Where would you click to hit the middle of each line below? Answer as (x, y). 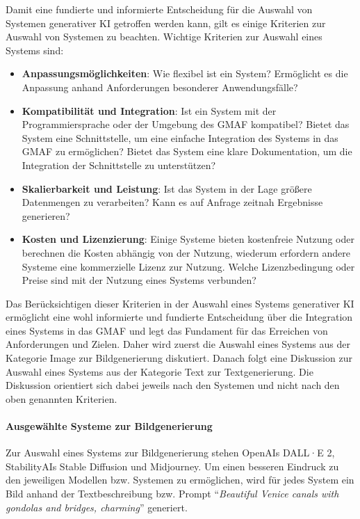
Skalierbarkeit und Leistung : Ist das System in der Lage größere (167, 188)
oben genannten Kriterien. (62, 398)
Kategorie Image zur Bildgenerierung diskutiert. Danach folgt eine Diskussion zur (179, 358)
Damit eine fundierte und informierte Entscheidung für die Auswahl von (159, 9)
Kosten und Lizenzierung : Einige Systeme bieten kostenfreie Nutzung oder (188, 239)
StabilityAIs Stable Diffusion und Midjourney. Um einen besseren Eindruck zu (172, 466)
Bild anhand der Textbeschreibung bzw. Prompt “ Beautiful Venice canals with (172, 494)
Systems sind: (35, 50)
